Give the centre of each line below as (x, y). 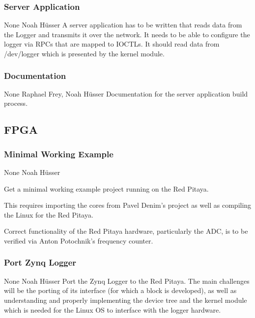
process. (16, 103)
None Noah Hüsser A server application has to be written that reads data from (123, 25)
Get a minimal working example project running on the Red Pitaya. (106, 188)
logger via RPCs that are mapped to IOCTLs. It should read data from (112, 44)
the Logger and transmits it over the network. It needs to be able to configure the (127, 34)
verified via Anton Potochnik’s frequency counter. (79, 240)
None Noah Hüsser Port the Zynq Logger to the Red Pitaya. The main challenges (127, 281)
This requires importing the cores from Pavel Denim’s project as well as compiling (128, 205)
